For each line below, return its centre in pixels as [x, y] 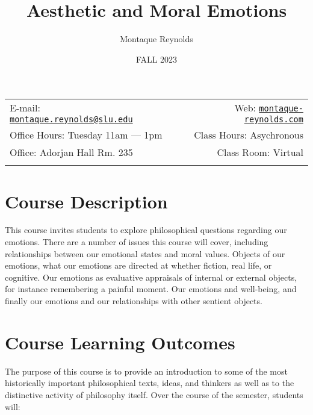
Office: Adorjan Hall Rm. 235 [71, 152]
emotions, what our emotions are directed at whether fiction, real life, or [138, 265]
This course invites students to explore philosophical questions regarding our [146, 230]
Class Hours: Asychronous [249, 135]
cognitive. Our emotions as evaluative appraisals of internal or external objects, [151, 277]
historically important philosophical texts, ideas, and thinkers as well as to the [150, 383]
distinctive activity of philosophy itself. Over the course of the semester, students [154, 394]
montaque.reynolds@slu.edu [71, 120]
